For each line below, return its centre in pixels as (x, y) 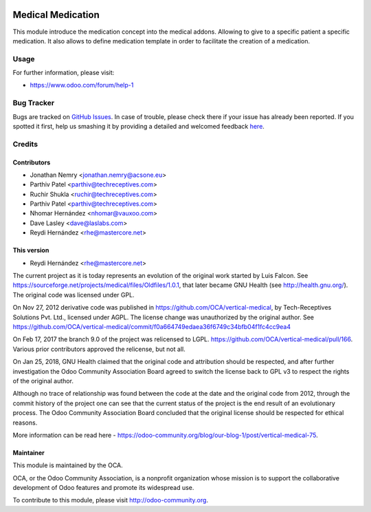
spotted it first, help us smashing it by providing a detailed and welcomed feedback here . (138, 126)
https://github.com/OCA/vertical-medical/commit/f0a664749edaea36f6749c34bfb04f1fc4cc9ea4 (152, 327)
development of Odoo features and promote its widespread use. (103, 488)
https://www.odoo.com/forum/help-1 (82, 85)
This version (31, 250)
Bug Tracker (34, 103)
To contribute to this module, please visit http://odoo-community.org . (111, 500)
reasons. (25, 423)
